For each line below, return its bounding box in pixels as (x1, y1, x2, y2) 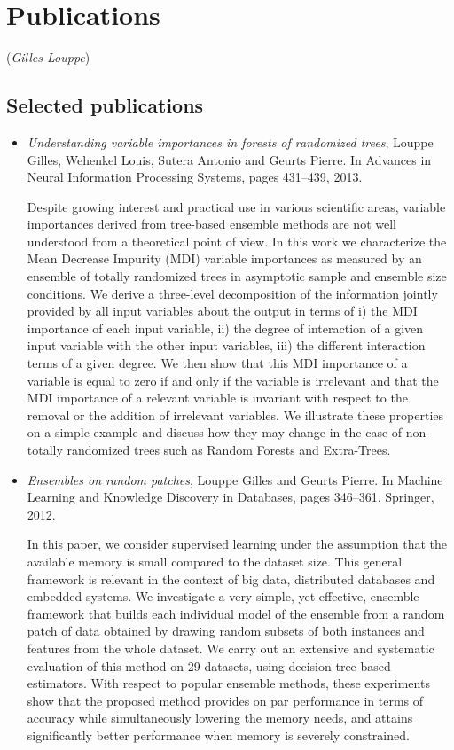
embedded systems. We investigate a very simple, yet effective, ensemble (27, 587, 419, 605)
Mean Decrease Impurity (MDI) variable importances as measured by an (27, 249, 422, 268)
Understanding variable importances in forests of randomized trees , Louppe (27, 132, 434, 151)
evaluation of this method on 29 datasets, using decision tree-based (27, 656, 391, 675)
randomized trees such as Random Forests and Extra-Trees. (67, 441, 391, 459)
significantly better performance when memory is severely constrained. (27, 725, 410, 744)
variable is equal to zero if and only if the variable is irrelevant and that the (27, 371, 439, 389)
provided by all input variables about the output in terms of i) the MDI (27, 301, 418, 320)
